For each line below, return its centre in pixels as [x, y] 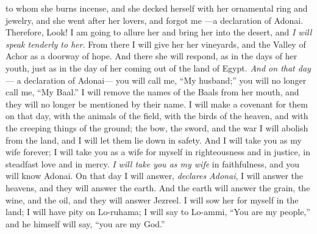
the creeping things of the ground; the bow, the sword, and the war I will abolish [157, 127]
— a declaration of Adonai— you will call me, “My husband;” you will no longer [156, 80]
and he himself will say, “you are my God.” [85, 223]
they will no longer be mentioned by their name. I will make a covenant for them [157, 104]
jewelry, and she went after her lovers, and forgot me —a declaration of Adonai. [155, 20]
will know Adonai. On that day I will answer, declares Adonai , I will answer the [154, 176]
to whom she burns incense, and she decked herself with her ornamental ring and [157, 8]
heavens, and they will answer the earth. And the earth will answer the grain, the [158, 187]
